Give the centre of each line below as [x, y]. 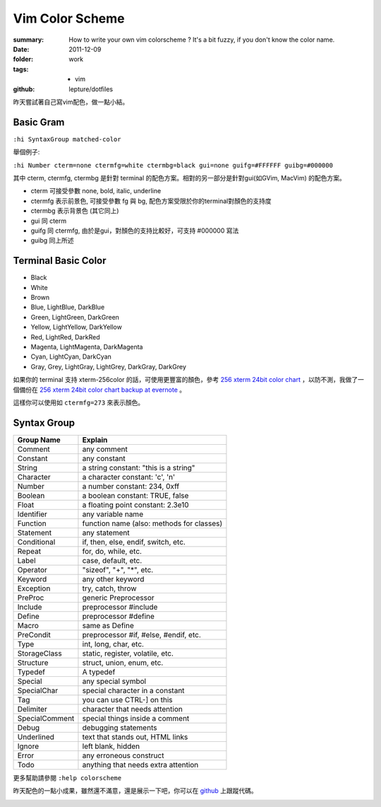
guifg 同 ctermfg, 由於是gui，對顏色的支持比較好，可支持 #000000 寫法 [135, 231]
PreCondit [34, 634]
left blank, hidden [111, 746]
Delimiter [32, 709]
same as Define [108, 625]
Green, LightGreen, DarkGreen [75, 317]
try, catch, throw [109, 588]
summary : [29, 40]
